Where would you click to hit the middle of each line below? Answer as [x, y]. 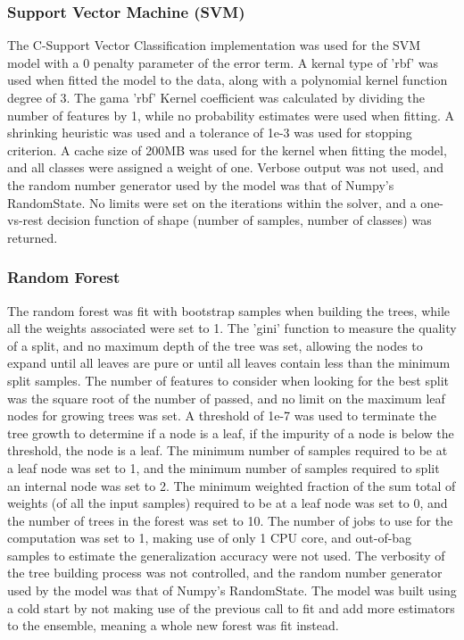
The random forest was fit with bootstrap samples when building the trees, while [229, 310]
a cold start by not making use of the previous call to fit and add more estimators [231, 607]
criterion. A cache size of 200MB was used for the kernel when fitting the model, [227, 150]
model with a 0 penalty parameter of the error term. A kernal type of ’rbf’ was [223, 62]
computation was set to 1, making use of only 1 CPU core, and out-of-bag [210, 538]
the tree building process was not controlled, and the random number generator [225, 573]
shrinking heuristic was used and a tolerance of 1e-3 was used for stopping [210, 133]
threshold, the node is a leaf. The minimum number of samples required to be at [228, 450]
